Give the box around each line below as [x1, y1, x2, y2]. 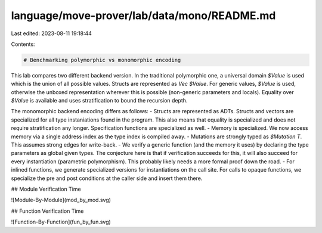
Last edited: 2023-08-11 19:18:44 [11, 30, 92, 37]
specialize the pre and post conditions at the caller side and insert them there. [11, 175, 203, 182]
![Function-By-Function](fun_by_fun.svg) [11, 218, 112, 226]
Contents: [11, 41, 35, 48]
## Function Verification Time [11, 207, 84, 215]
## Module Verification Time [11, 185, 81, 192]
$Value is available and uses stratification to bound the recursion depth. [11, 97, 188, 104]
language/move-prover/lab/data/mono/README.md [11, 9, 276, 22]
